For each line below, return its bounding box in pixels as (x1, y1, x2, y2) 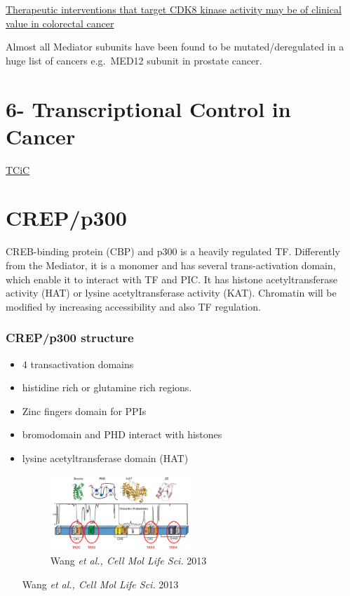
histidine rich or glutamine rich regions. (22, 380, 192, 395)
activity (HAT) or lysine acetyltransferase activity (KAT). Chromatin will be (6, 285, 337, 300)
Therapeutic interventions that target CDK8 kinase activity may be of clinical (6, 2, 342, 16)
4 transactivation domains (22, 356, 134, 371)
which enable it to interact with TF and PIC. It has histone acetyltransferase (6, 271, 337, 286)
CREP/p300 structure (6, 329, 134, 346)
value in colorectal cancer (6, 15, 114, 30)
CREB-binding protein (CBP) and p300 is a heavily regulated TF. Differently (6, 244, 340, 259)
